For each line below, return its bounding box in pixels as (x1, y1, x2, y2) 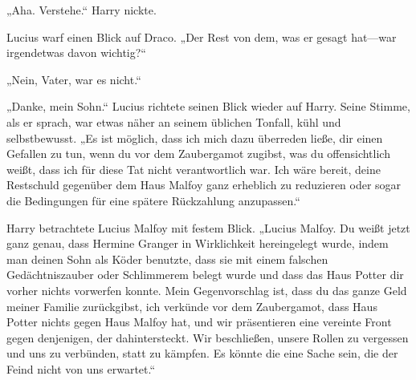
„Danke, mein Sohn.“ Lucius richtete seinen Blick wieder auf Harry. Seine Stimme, (6, 98, 410, 115)
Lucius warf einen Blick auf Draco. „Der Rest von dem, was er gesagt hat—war (6, 28, 397, 45)
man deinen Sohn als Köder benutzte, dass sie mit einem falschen (6, 250, 328, 267)
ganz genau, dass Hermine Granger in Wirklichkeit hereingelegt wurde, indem (6, 235, 389, 252)
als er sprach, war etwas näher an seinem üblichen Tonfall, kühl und (6, 113, 341, 130)
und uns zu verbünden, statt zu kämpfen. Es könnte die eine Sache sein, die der (6, 345, 398, 362)
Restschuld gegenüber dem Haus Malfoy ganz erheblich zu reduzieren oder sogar (6, 176, 402, 193)
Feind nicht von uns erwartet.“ (6, 360, 156, 377)
